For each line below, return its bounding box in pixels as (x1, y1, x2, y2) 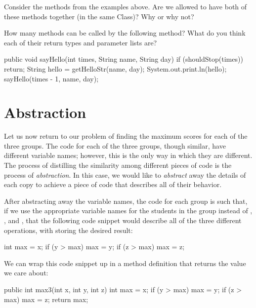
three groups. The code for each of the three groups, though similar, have (4, 140, 226, 151)
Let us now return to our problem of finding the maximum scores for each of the (4, 131, 248, 141)
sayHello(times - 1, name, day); (4, 73, 99, 83)
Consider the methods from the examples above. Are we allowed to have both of (4, 1, 247, 11)
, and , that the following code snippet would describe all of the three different (4, 215, 242, 226)
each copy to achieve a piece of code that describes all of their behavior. (4, 179, 222, 190)
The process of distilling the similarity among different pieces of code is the (4, 160, 232, 170)
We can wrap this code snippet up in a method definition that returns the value (4, 258, 246, 268)
